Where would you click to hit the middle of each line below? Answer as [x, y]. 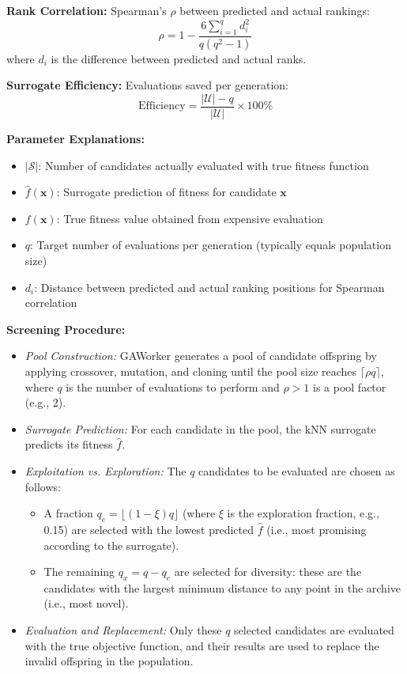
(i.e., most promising [317, 529]
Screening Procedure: [66, 329]
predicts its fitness [69, 444]
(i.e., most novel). [86, 603]
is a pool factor [349, 386]
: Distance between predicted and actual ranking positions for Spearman [209, 287]
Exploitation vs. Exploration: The [106, 470]
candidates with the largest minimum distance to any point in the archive [222, 587]
